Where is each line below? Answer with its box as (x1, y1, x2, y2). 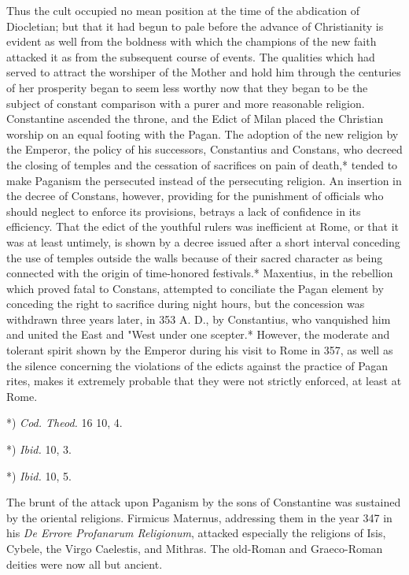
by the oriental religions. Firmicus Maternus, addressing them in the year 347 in (6, 509, 392, 525)
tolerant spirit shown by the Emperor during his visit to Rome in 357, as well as (6, 342, 393, 358)
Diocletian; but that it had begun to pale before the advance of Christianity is (6, 17, 384, 34)
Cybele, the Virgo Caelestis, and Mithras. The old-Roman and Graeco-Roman (6, 540, 383, 556)
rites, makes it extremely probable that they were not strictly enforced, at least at (6, 373, 402, 389)
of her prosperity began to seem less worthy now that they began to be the (6, 79, 368, 95)
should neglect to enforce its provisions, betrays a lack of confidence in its (6, 202, 361, 219)
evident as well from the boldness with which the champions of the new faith (6, 33, 377, 50)
